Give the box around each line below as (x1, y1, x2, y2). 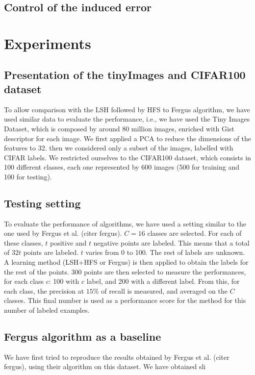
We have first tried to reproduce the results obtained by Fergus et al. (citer (4, 351, 229, 362)
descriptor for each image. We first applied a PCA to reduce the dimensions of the (4, 133, 251, 143)
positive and (50, 237, 87, 248)
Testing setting (4, 195, 81, 210)
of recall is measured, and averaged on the (101, 285, 228, 296)
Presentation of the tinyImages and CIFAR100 (4, 67, 246, 82)
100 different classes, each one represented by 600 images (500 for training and (4, 162, 240, 172)
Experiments (4, 33, 91, 53)
